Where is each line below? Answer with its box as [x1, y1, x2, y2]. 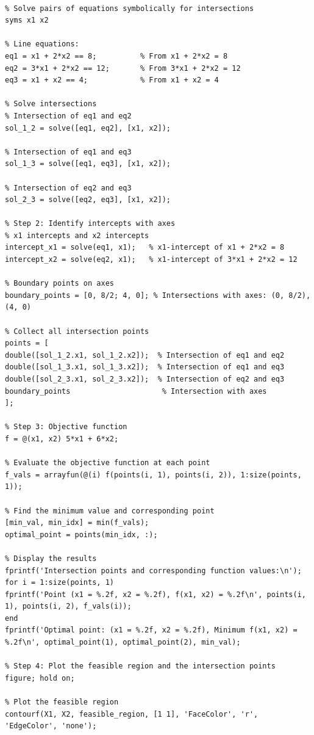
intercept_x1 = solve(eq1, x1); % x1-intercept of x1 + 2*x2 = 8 [5, 243, 285, 252]
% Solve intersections [5, 100, 97, 109]
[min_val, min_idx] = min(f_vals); [5, 518, 149, 527]
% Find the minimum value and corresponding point [5, 506, 215, 515]
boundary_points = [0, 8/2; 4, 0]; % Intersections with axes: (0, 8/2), [5, 291, 311, 300]
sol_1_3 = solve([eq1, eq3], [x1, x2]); [5, 159, 171, 168]
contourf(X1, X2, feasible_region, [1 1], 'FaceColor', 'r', [5, 709, 259, 719]
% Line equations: [5, 40, 79, 49]
